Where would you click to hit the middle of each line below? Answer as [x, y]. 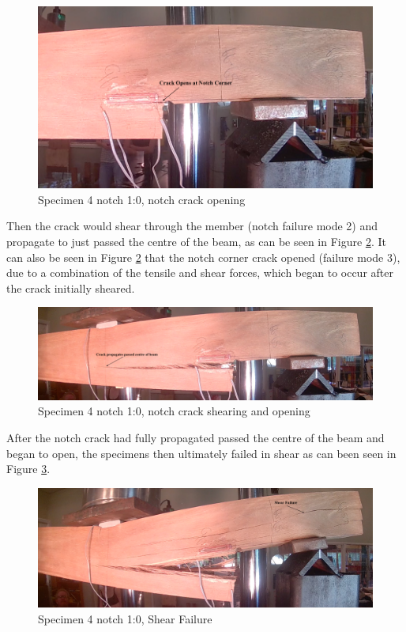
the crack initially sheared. [71, 288]
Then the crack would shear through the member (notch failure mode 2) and [192, 226]
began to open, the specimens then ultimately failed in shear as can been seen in [201, 453]
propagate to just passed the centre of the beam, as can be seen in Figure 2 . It [196, 241]
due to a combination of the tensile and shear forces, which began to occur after [200, 272]
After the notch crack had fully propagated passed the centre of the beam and [195, 438]
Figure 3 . [28, 469]
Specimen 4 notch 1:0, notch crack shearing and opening [174, 411]
